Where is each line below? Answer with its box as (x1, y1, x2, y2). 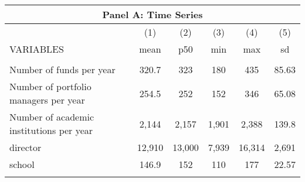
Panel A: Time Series (102, 8, 203, 21)
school (9, 157, 35, 171)
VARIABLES (9, 42, 64, 56)
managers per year (9, 93, 85, 107)
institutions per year (9, 123, 93, 137)
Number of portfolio (9, 80, 91, 93)
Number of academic (9, 110, 94, 123)
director (9, 140, 42, 154)
